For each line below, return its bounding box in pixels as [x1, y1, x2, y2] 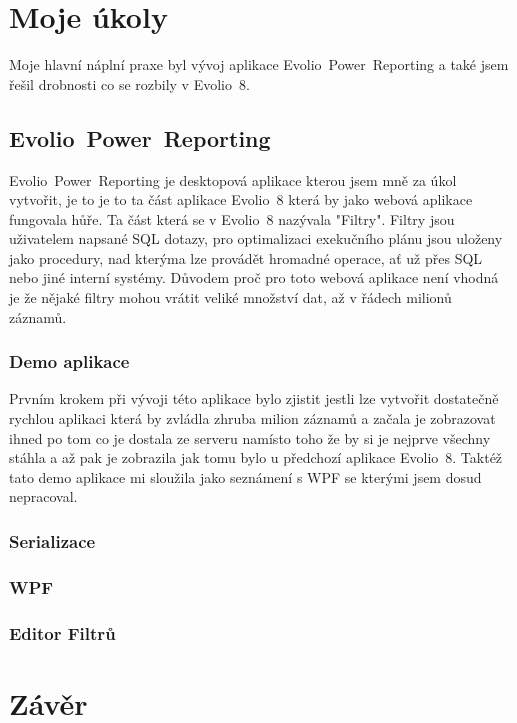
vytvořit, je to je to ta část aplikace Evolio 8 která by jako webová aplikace [9, 189, 473, 210]
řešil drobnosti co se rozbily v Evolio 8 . [9, 73, 250, 94]
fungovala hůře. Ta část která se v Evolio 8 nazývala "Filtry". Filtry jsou [9, 208, 455, 229]
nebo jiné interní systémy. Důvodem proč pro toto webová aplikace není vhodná [9, 267, 499, 288]
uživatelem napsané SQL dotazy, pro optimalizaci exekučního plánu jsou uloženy [9, 228, 503, 249]
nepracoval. [9, 486, 78, 507]
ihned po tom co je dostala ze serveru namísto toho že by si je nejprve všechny [9, 427, 491, 448]
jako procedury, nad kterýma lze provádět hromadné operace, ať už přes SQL [9, 247, 483, 268]
